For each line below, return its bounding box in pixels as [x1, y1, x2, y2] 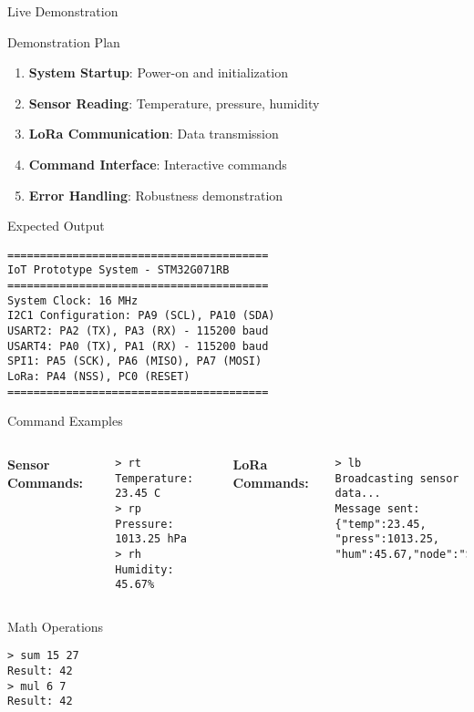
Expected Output [7, 216, 105, 235]
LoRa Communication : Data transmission [28, 124, 279, 143]
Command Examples [7, 411, 123, 430]
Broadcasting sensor [335, 471, 459, 485]
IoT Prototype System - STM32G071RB [7, 263, 230, 277]
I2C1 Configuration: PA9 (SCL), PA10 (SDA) [7, 309, 275, 323]
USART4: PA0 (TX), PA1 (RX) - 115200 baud [7, 339, 269, 353]
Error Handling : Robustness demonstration [28, 185, 283, 204]
